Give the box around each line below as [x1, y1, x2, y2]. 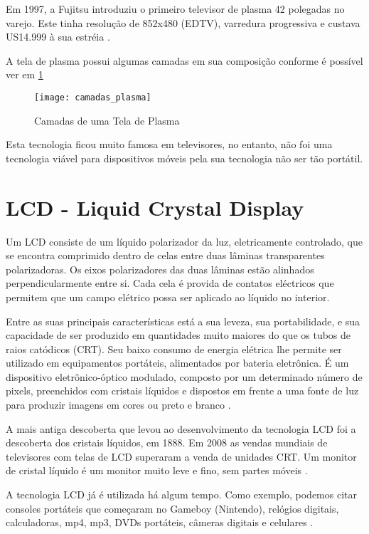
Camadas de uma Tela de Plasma [34, 112, 180, 127]
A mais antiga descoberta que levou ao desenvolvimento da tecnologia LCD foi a [6, 421, 356, 436]
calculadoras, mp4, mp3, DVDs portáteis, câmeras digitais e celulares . [6, 515, 314, 530]
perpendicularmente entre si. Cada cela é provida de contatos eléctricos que [6, 276, 334, 290]
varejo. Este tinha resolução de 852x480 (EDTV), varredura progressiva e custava [6, 15, 360, 30]
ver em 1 [6, 67, 43, 82]
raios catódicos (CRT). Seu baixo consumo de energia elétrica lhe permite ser [6, 341, 342, 356]
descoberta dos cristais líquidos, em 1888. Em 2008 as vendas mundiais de [6, 435, 328, 450]
